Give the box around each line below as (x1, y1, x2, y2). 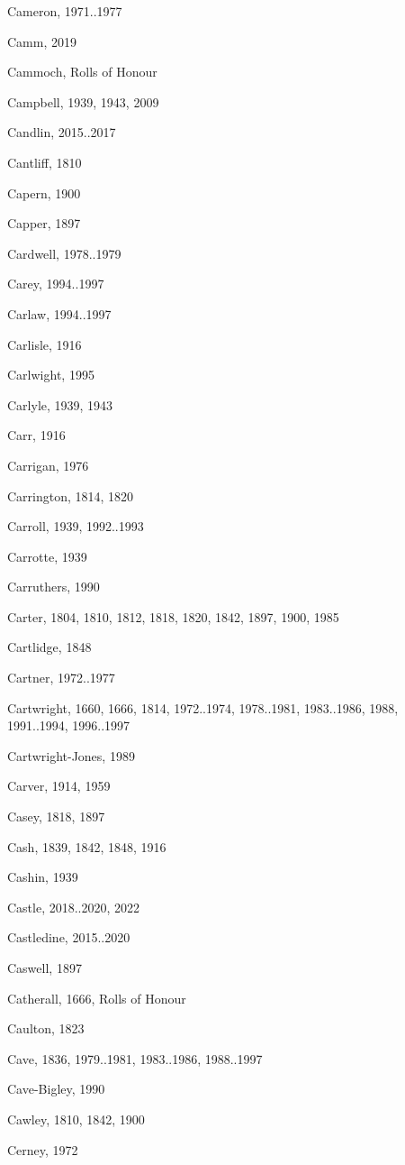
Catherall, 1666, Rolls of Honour (7, 988, 186, 1007)
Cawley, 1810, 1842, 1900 (7, 1109, 145, 1128)
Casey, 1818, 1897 (7, 807, 105, 826)
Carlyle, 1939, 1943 (7, 395, 113, 414)
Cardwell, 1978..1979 (7, 243, 121, 262)
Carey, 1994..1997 (7, 274, 104, 293)
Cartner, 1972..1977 (7, 668, 115, 687)
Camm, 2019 (7, 32, 76, 50)
